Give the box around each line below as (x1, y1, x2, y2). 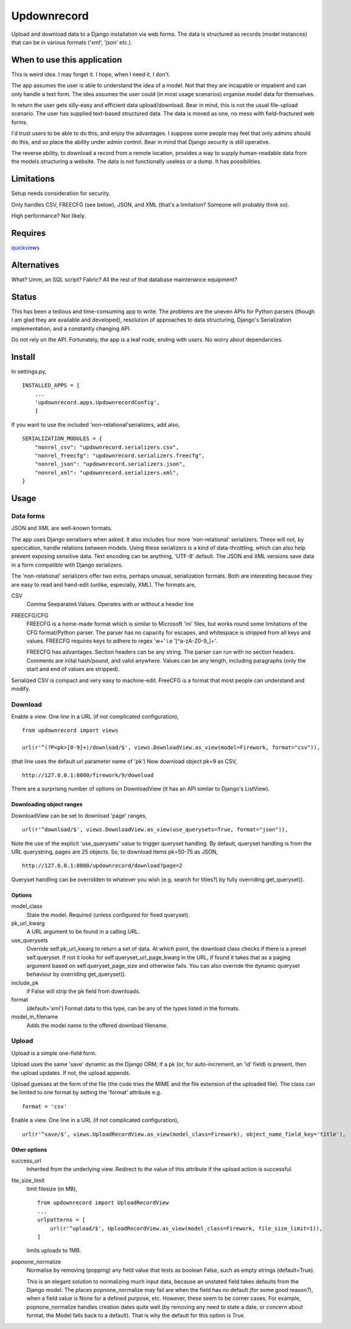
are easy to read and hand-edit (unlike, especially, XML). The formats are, (11, 581, 196, 588)
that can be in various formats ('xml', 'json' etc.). (11, 38, 133, 46)
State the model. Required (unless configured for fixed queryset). (26, 911, 190, 918)
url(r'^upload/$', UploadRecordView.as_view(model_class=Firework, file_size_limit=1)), (49, 1225, 323, 1232)
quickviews (11, 244, 40, 251)
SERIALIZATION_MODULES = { (22, 435, 103, 442)
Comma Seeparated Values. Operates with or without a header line (26, 601, 194, 608)
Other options (11, 1146, 47, 1153)
